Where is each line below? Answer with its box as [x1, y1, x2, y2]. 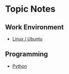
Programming [5, 50, 48, 58]
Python [12, 63, 27, 69]
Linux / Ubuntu [12, 36, 43, 42]
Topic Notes [5, 3, 56, 15]
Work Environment [5, 23, 64, 31]
